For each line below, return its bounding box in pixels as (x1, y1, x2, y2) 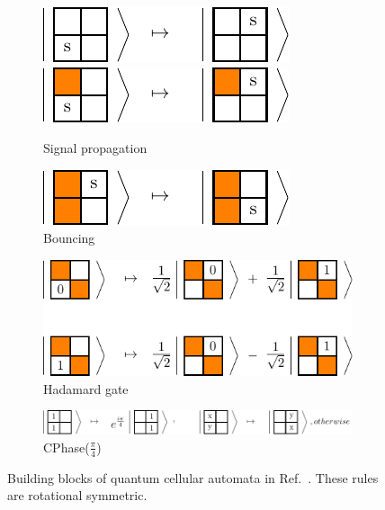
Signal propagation (43, 139, 148, 157)
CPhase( (43, 437, 90, 456)
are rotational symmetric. (7, 486, 148, 505)
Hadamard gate (43, 379, 129, 398)
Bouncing (43, 228, 95, 247)
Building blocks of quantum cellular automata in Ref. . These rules (7, 468, 379, 487)
